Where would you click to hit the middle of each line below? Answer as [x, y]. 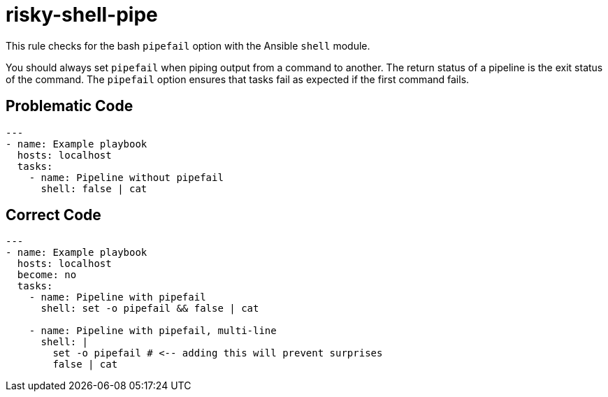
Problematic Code [70, 106]
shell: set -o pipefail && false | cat [150, 309]
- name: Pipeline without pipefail [126, 177]
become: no [47, 275]
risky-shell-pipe [82, 15]
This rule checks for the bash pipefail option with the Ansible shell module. [188, 45]
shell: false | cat [94, 188]
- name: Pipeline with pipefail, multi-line [153, 331]
